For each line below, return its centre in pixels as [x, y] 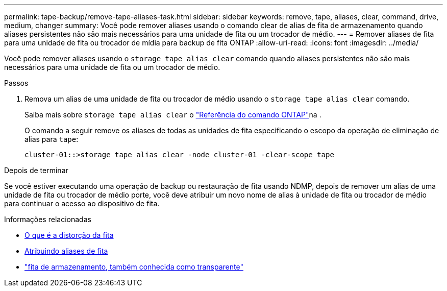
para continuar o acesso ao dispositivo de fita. [82, 203]
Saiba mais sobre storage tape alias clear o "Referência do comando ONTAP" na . [173, 115]
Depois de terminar [36, 170]
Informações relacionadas [48, 219]
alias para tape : [52, 139]
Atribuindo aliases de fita [66, 251]
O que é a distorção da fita [69, 235]
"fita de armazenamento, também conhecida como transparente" [134, 267]
